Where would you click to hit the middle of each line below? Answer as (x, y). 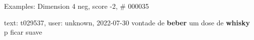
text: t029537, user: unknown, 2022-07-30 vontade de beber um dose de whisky (127, 22)
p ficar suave (23, 32)
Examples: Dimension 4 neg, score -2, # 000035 (77, 6)
